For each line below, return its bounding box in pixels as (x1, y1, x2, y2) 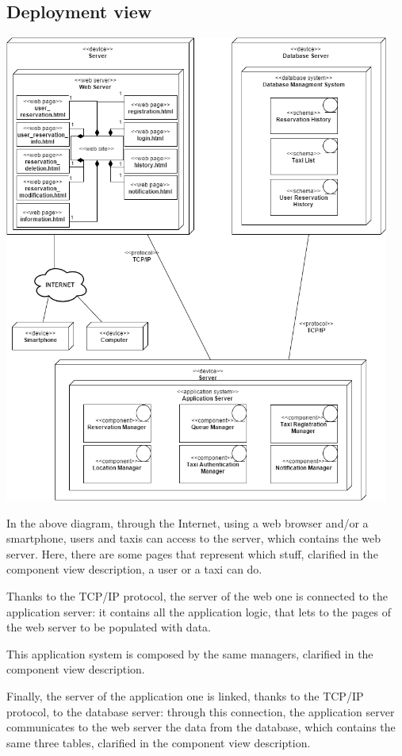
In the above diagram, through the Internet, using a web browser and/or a (6, 514, 369, 531)
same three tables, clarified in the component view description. (6, 734, 311, 750)
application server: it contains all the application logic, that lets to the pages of (6, 603, 391, 620)
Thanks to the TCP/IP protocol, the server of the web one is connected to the (6, 588, 388, 604)
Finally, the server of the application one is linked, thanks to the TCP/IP (6, 687, 364, 704)
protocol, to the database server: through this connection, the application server (6, 703, 395, 720)
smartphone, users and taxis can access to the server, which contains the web (6, 530, 381, 547)
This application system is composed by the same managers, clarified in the (6, 645, 373, 662)
